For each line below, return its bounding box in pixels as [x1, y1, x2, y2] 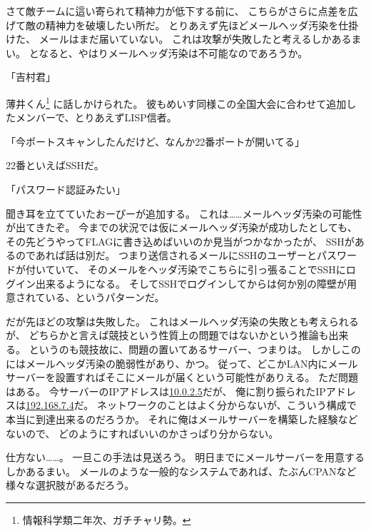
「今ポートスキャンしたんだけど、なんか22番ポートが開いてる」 [6, 133, 305, 148]
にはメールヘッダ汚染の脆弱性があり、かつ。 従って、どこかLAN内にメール [6, 355, 358, 370]
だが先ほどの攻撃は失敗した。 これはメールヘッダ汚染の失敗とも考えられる [6, 313, 359, 328]
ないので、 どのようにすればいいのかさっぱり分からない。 [6, 425, 279, 440]
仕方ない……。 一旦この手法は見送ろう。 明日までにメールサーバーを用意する [6, 450, 365, 465]
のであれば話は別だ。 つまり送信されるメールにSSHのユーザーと [15, 248, 317, 263]
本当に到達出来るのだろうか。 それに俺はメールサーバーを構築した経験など [6, 411, 358, 426]
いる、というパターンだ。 [45, 290, 165, 305]
